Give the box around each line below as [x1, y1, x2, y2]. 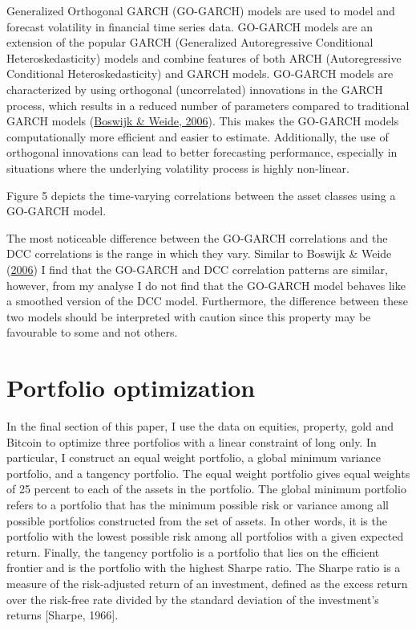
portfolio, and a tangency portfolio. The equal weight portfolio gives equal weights [6, 464, 410, 481]
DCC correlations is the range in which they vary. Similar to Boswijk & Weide [6, 245, 392, 262]
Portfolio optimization [6, 371, 256, 404]
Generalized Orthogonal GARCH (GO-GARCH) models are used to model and [6, 2, 395, 18]
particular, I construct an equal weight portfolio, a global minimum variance [6, 449, 381, 466]
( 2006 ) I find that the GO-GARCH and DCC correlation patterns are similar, [6, 260, 388, 277]
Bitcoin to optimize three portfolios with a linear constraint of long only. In [6, 433, 377, 450]
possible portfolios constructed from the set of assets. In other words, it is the [6, 512, 387, 529]
